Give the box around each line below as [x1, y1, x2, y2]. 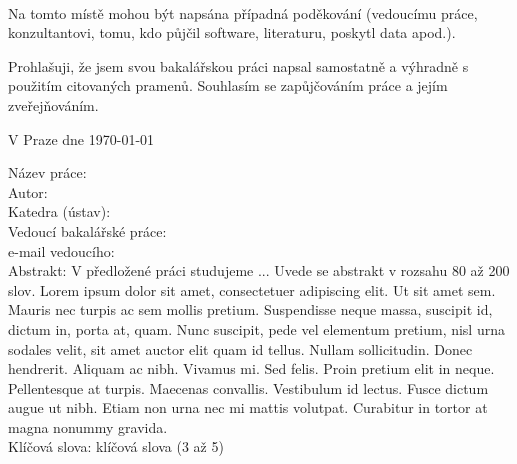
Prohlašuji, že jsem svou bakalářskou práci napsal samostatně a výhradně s [8, 55, 469, 76]
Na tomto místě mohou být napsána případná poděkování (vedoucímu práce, [8, 2, 478, 23]
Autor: [8, 181, 48, 202]
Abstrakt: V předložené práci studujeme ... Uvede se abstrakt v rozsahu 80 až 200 [8, 260, 510, 281]
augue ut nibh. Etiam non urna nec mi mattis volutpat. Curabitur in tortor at [8, 397, 488, 418]
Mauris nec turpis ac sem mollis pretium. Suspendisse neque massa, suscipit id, [8, 299, 493, 320]
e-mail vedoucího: [8, 240, 115, 261]
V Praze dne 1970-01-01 [8, 128, 155, 149]
